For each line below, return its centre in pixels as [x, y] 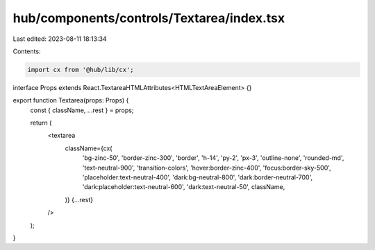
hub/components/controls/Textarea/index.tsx [149, 18]
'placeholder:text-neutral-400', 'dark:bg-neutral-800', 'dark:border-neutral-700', [197, 177]
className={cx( [89, 148]
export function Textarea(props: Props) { [71, 100]
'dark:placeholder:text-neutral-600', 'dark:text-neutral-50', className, [184, 187]
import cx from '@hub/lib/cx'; [81, 70]
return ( [41, 123]
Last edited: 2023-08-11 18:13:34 [60, 39]
